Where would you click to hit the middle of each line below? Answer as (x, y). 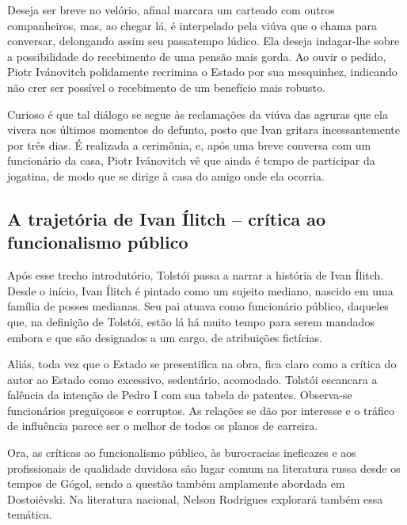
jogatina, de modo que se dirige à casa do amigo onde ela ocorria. (166, 175)
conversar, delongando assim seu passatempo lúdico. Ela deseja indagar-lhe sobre (203, 41)
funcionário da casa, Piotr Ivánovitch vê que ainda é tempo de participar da (191, 160)
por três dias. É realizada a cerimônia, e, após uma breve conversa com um (189, 145)
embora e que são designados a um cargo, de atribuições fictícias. (165, 337)
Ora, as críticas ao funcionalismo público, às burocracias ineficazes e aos (182, 453)
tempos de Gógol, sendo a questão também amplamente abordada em (176, 483)
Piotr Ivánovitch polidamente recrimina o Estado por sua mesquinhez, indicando (202, 72)
